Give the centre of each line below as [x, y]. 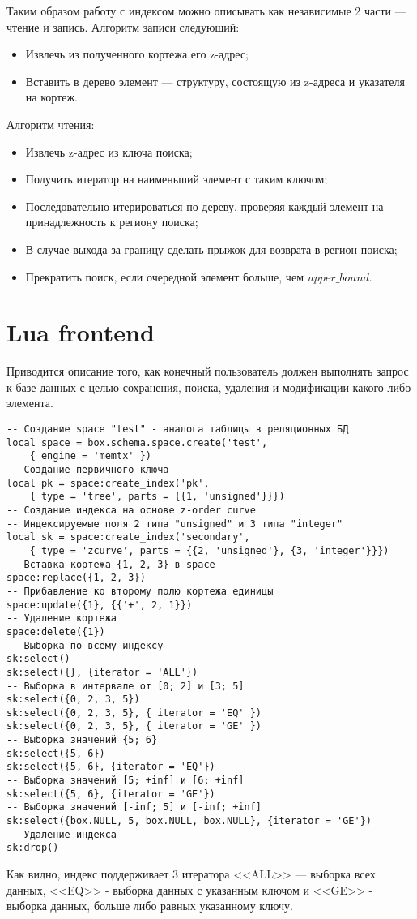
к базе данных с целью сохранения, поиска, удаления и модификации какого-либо [209, 386]
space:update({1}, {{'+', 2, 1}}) [100, 605]
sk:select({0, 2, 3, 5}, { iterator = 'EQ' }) [134, 713]
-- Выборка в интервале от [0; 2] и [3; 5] [126, 686]
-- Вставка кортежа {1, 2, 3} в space [111, 564]
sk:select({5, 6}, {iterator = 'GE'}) [111, 794]
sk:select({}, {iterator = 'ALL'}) [102, 672]
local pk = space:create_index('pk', [108, 483]
